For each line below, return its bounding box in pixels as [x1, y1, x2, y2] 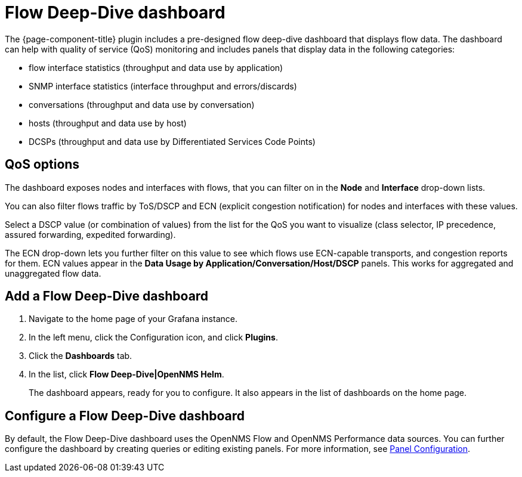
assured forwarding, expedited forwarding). [5, 229, 176, 240]
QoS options [5, 157, 80, 172]
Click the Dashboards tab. [29, 351, 132, 361]
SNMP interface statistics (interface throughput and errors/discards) [29, 80, 297, 91]
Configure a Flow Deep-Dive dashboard [5, 408, 245, 423]
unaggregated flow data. [5, 268, 101, 278]
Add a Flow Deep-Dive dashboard [5, 289, 209, 304]
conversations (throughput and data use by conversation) [29, 99, 255, 110]
